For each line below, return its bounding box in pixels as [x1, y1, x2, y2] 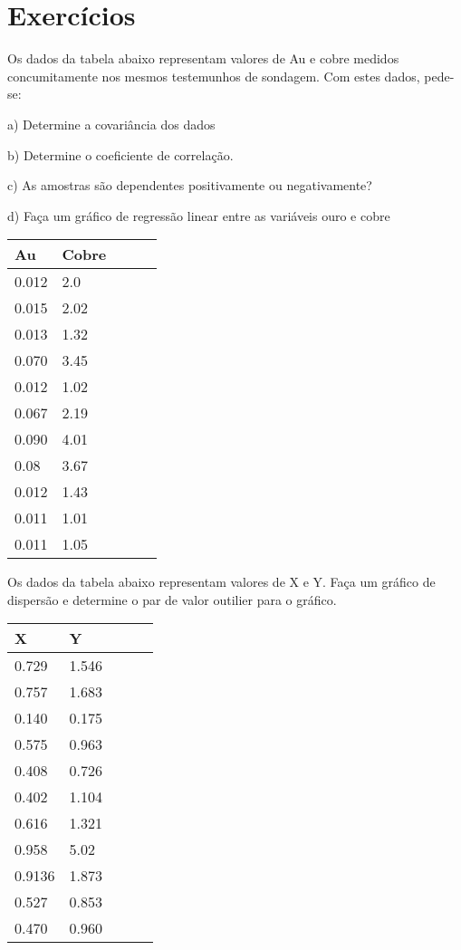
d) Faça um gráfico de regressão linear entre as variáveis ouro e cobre [7, 206, 390, 225]
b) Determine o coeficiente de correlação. [7, 145, 234, 164]
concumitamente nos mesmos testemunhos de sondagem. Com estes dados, [7, 66, 420, 85]
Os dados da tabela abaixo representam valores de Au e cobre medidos [7, 49, 399, 68]
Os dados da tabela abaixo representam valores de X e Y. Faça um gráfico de [7, 572, 436, 591]
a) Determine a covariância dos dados [7, 114, 216, 133]
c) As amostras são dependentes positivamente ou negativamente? [7, 176, 372, 195]
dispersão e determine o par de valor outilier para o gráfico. [7, 590, 337, 609]
